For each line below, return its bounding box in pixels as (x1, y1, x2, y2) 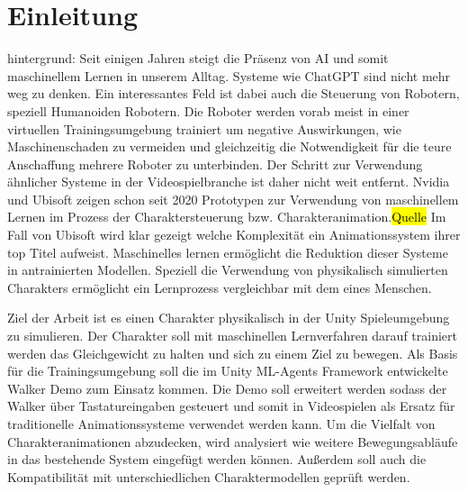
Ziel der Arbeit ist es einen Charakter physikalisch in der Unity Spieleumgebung (7, 308, 450, 327)
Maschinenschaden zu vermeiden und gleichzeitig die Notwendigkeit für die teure (7, 137, 452, 156)
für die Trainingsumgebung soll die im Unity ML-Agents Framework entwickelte (7, 361, 448, 380)
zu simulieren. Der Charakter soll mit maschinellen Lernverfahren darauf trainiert (7, 326, 457, 345)
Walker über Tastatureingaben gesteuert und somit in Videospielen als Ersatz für (7, 396, 455, 415)
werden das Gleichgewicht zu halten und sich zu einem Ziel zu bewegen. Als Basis (7, 343, 458, 362)
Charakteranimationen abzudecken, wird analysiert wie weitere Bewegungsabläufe (7, 432, 458, 451)
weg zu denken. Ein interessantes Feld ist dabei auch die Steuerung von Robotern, (7, 84, 460, 103)
